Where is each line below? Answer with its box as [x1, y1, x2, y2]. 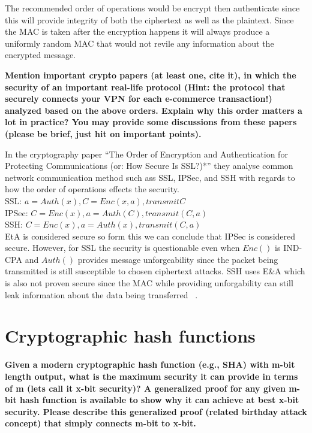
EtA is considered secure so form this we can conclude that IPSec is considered [5, 229, 296, 242]
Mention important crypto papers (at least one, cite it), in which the [5, 68, 296, 81]
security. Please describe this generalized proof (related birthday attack [5, 405, 307, 417]
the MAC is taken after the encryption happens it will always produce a [5, 25, 270, 38]
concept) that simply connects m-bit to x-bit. [5, 417, 196, 429]
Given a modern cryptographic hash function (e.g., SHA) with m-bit [5, 358, 295, 371]
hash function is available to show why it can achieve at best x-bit [20, 393, 299, 406]
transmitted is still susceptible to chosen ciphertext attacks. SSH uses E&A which [5, 265, 305, 277]
